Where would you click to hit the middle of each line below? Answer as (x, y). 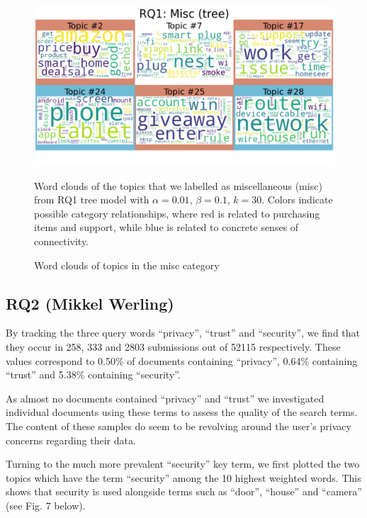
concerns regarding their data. (71, 440)
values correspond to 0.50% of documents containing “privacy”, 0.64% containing (182, 360)
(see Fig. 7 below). (46, 505)
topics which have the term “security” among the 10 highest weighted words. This (183, 477)
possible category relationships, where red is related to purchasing (177, 213)
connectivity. (62, 241)
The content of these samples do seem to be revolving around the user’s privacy (179, 426)
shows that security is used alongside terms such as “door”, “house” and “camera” (184, 491)
